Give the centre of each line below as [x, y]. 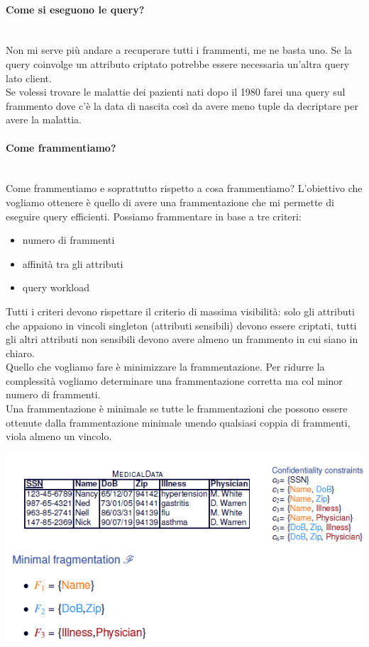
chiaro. [20, 353]
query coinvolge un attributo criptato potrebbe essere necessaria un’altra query [178, 63]
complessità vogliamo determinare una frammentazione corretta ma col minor [174, 380]
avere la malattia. [44, 119]
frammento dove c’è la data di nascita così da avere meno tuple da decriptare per [182, 105]
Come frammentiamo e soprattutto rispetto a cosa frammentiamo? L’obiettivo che [184, 188]
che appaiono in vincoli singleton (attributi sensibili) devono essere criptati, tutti [181, 325]
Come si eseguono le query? [75, 9]
